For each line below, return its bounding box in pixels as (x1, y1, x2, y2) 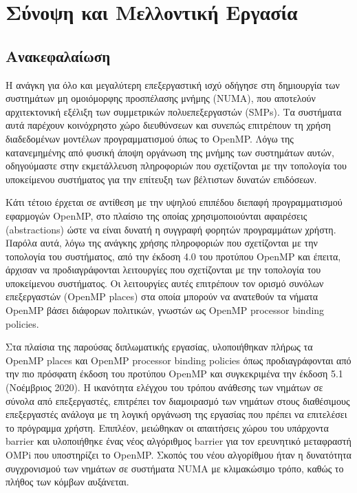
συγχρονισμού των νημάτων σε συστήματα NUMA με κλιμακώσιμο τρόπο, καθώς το (6, 461, 344, 475)
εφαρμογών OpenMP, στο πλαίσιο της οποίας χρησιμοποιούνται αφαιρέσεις (6, 208, 307, 222)
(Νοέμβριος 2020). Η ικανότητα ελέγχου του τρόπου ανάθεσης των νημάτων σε (6, 380, 323, 395)
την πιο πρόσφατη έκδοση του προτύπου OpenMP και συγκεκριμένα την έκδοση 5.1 (6, 366, 343, 381)
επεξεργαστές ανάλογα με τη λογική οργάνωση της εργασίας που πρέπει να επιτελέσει (6, 407, 347, 421)
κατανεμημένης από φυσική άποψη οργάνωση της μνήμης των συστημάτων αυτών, (6, 145, 334, 159)
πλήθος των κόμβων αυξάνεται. (6, 474, 129, 489)
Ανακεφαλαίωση (6, 45, 111, 66)
